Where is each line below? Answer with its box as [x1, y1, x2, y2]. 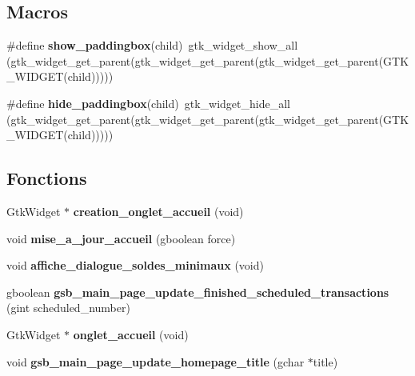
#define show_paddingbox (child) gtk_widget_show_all [6, 37, 298, 54]
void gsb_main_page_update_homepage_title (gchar [6, 353, 305, 370]
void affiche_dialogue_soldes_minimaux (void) [6, 257, 264, 274]
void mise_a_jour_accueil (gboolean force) [6, 230, 236, 246]
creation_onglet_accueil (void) [73, 202, 244, 219]
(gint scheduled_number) [6, 299, 130, 316]
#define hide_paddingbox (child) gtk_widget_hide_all [6, 94, 290, 111]
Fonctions [6, 166, 87, 190]
